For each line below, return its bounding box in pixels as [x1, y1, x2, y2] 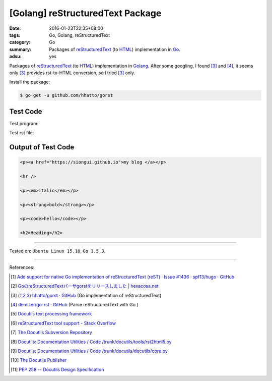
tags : [9, 32, 21, 38]
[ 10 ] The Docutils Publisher [11, 357, 67, 363]
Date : [9, 25, 21, 31]
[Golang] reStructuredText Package [9, 8, 162, 19]
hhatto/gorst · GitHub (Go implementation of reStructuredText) [32, 292, 162, 298]
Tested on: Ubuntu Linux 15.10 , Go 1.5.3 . [9, 248, 106, 254]
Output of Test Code [9, 143, 75, 151]
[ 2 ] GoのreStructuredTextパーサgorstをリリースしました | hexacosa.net [11, 283, 159, 289]
